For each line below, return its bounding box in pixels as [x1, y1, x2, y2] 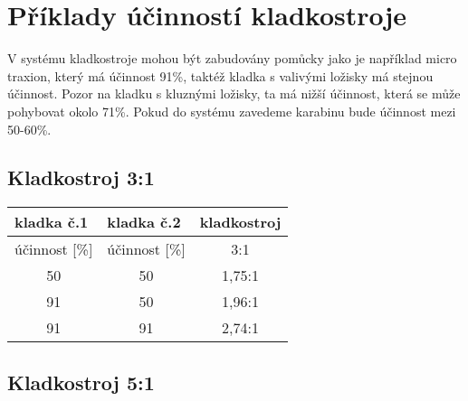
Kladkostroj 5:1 [7, 368, 155, 396]
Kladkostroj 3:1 [7, 163, 155, 191]
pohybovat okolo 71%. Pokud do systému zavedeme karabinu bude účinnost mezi [7, 101, 456, 120]
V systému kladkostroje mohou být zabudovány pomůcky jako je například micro [7, 49, 457, 68]
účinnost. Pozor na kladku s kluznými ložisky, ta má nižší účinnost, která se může [7, 84, 461, 103]
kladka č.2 [107, 211, 181, 233]
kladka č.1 [14, 211, 89, 233]
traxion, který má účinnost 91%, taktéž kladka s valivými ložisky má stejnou [7, 66, 434, 85]
